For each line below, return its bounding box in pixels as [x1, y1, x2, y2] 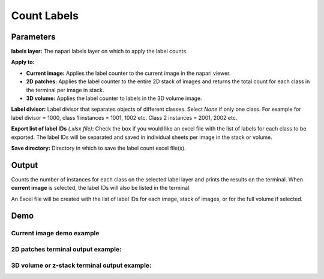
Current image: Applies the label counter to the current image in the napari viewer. [26, 69, 231, 77]
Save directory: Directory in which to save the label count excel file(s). [11, 144, 186, 151]
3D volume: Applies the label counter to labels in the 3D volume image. [26, 95, 202, 102]
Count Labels [11, 9, 79, 22]
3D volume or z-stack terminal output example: [11, 261, 152, 269]
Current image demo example [11, 229, 100, 238]
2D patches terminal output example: [11, 245, 122, 253]
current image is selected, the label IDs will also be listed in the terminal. [11, 184, 191, 192]
